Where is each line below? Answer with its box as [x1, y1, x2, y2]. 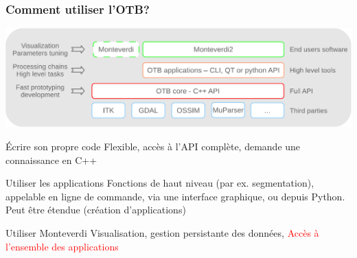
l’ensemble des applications [5, 239, 119, 253]
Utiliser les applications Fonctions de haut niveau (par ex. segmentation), [5, 176, 314, 190]
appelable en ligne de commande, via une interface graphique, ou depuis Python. [5, 189, 345, 203]
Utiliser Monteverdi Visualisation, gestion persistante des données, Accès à [5, 225, 319, 239]
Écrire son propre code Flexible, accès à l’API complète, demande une [5, 139, 301, 154]
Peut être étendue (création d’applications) [5, 202, 186, 217]
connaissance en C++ [5, 152, 97, 167]
